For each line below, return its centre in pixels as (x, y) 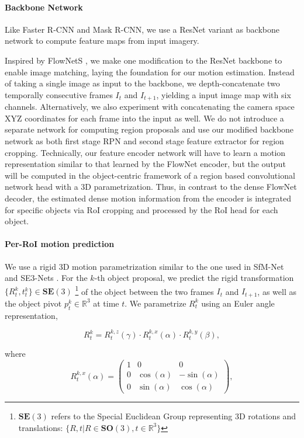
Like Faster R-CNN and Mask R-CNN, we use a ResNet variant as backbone (142, 29)
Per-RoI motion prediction (60, 244)
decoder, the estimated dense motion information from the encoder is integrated (148, 198)
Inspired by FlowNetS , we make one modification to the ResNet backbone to (144, 60)
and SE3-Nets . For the (46, 278)
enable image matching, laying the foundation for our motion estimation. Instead (150, 72)
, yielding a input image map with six (224, 94)
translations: (41, 427)
